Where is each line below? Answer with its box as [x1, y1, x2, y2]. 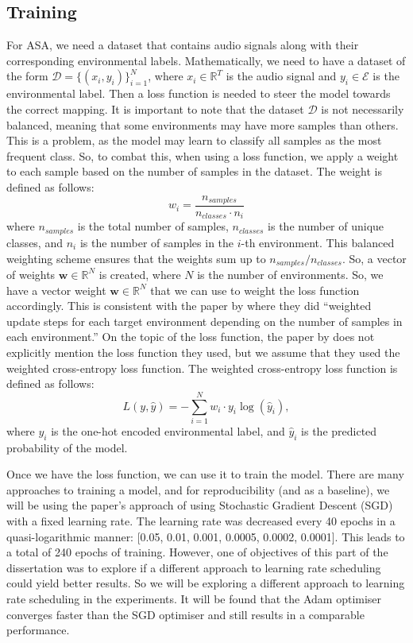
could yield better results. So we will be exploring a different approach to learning [6, 575, 405, 591]
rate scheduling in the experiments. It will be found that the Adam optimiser [6, 591, 382, 606]
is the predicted [301, 422, 377, 439]
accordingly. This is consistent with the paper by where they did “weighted [6, 297, 372, 314]
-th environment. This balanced [241, 234, 395, 250]
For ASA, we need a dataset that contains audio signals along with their [6, 37, 359, 53]
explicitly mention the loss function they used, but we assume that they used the [6, 343, 400, 360]
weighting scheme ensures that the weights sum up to [6, 250, 266, 266]
